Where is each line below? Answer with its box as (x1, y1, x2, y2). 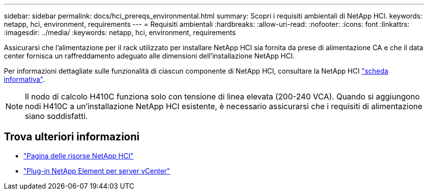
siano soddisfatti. (25, 111, 88, 121)
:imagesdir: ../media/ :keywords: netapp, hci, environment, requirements (4, 28, 236, 37)
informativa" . (4, 75, 45, 83)
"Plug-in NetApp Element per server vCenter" (23, 166, 170, 175)
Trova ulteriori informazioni (4, 131, 140, 143)
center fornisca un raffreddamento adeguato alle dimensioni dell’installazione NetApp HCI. (4, 52, 295, 60)
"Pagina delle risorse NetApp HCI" (23, 151, 134, 160)
